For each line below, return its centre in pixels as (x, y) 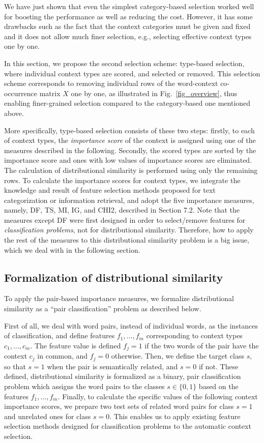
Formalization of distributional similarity (114, 277)
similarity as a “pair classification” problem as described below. (103, 308)
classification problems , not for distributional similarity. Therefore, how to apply (129, 230)
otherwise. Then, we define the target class (178, 356)
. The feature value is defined (76, 345)
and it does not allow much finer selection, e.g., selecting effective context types (128, 36)
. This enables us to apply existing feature (175, 416)
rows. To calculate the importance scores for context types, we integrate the (122, 180)
